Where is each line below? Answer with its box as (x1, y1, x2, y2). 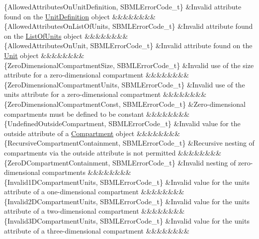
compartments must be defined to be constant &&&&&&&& (4, 108, 190, 119)
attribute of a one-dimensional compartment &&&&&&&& (4, 186, 184, 197)
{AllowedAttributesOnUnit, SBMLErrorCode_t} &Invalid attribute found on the (4, 40, 253, 51)
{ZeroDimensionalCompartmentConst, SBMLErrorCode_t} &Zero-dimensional (4, 98, 246, 109)
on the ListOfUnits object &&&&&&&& (4, 30, 128, 41)
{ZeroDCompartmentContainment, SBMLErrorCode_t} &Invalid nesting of (4, 157, 236, 167)
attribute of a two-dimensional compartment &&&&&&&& (4, 206, 185, 216)
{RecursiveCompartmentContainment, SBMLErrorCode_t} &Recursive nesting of (4, 138, 255, 148)
